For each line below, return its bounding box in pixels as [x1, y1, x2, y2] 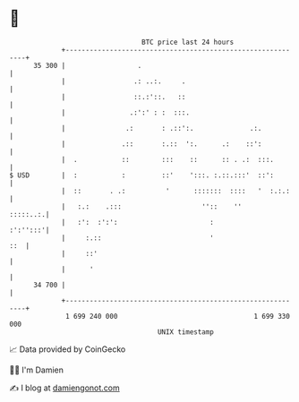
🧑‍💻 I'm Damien [9, 364, 64, 375]
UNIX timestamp [157, 327, 215, 337]
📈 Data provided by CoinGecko [9, 344, 126, 355]
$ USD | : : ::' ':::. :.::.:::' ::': [9, 170, 275, 180]
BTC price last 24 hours [141, 38, 235, 47]
